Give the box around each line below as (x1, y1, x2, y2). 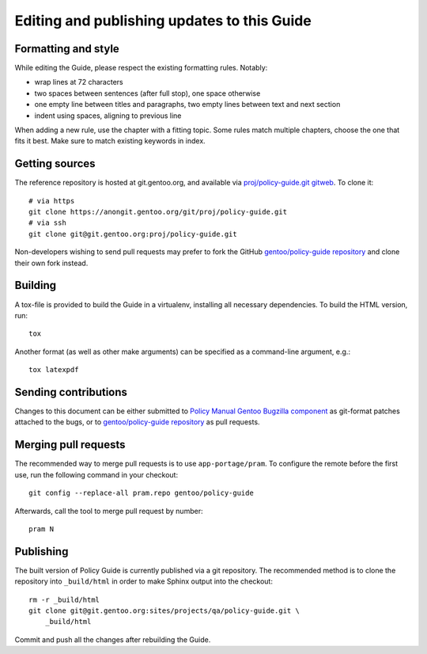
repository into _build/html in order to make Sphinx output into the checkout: (14, 576, 273, 586)
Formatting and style (14, 42, 120, 55)
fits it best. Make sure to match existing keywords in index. (14, 136, 206, 146)
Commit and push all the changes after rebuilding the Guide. (14, 634, 211, 644)
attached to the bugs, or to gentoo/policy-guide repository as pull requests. (14, 417, 260, 427)
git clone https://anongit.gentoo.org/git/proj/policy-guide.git (28, 207, 288, 217)
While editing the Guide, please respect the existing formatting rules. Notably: (14, 63, 268, 73)
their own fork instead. (14, 258, 89, 268)
